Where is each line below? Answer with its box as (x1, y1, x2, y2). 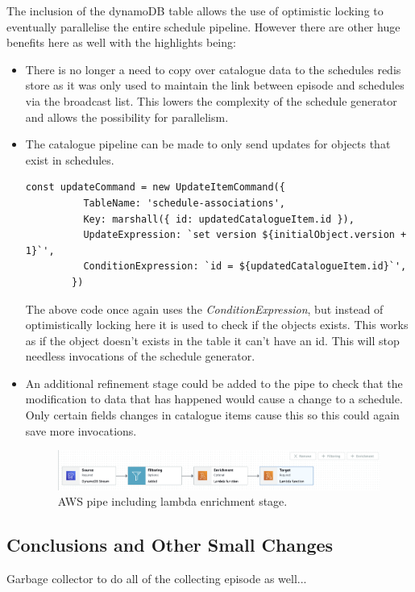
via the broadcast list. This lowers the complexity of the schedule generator (25, 92, 397, 109)
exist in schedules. (25, 151, 114, 168)
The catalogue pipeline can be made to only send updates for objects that (25, 135, 391, 152)
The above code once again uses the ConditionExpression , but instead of (25, 300, 384, 317)
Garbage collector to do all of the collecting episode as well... (6, 569, 307, 586)
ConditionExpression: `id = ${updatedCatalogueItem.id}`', (83, 261, 407, 273)
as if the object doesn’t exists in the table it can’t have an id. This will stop (25, 331, 400, 348)
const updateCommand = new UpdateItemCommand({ (25, 181, 285, 194)
